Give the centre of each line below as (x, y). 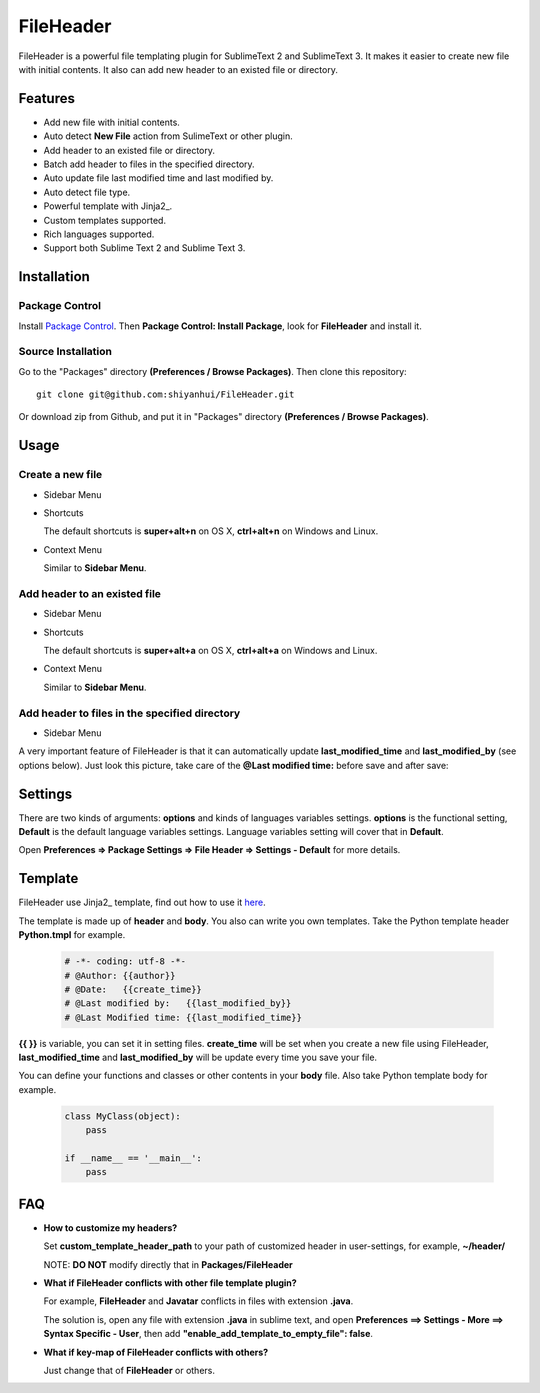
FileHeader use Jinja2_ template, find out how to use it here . (142, 902)
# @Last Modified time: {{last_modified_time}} (183, 1017)
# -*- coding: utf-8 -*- (125, 961)
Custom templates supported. (105, 220)
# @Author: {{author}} (120, 975)
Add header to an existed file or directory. (129, 150)
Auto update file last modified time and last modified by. (158, 178)
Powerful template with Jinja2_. (108, 206)
